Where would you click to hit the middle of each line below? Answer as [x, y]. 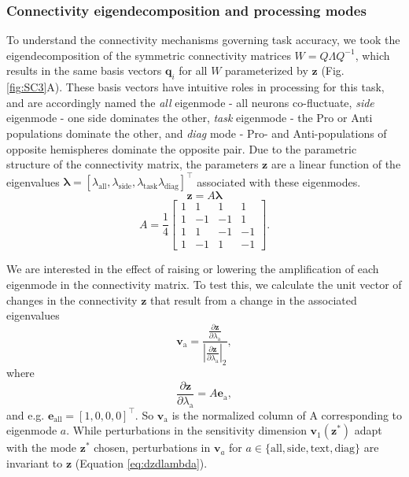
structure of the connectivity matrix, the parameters [133, 164]
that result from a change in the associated [254, 300]
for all [193, 70]
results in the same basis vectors [84, 70]
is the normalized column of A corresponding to [287, 414]
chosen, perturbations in [152, 447]
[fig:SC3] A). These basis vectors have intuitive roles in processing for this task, [195, 87]
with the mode [42, 447]
